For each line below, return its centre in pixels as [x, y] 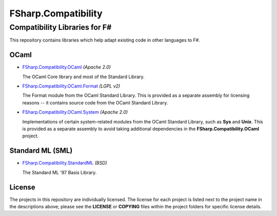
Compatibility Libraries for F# [61, 27]
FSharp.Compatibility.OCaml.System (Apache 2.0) [75, 112]
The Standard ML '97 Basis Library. [60, 172]
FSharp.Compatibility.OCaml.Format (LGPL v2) [71, 86]
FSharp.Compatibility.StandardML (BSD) [65, 163]
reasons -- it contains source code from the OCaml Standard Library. [95, 102]
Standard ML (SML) [41, 151]
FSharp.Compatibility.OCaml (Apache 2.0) [67, 67]
